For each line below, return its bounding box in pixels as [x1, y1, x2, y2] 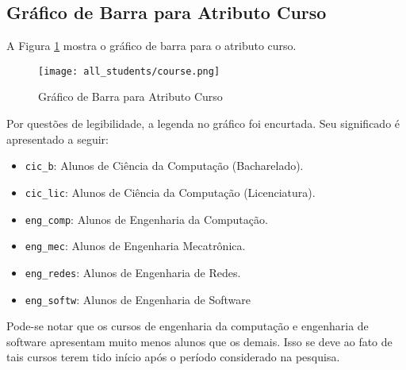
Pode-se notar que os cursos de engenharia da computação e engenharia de [6, 318, 369, 334]
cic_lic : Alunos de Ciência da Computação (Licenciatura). [25, 183, 316, 200]
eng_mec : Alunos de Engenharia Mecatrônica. [25, 237, 246, 254]
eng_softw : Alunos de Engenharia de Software [25, 291, 251, 307]
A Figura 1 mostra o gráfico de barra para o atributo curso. [6, 37, 297, 54]
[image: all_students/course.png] [38, 65, 220, 77]
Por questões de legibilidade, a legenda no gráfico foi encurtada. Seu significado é [6, 115, 400, 132]
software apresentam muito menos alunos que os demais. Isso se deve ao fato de [6, 333, 393, 349]
